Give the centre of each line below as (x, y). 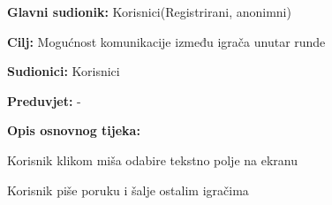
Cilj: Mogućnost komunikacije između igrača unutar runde (166, 41)
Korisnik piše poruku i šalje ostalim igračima (128, 190)
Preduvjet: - (44, 100)
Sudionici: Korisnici (64, 71)
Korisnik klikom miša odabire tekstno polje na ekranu (152, 159)
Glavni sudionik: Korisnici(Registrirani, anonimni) (149, 11)
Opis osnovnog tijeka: (74, 130)
